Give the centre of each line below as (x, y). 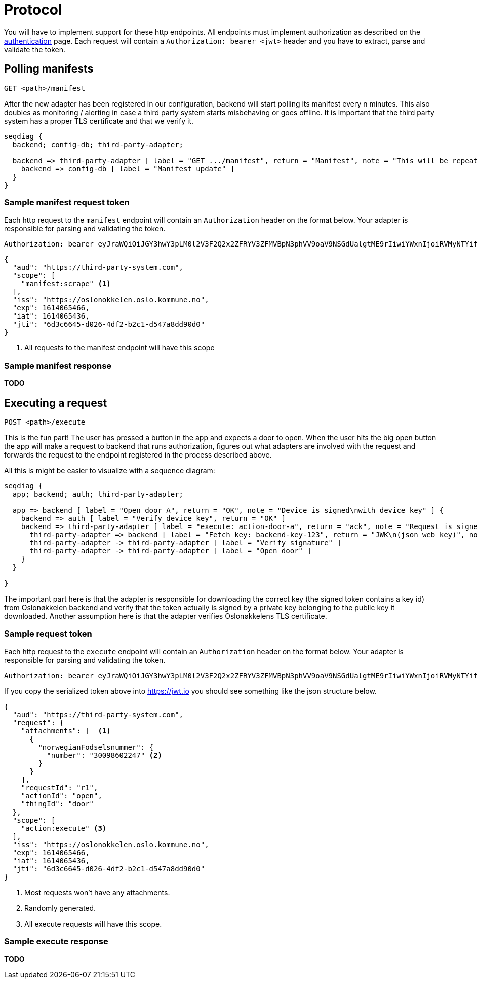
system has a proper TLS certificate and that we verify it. (99, 121)
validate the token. (35, 49)
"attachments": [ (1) (66, 731)
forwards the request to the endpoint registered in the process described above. (138, 454)
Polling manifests (49, 69)
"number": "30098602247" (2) (104, 755)
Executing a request (56, 403)
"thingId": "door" (57, 804)
